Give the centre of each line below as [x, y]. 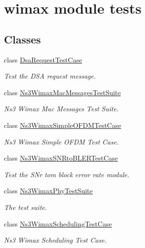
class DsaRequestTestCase [43, 59]
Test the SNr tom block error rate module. [67, 174]
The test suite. [26, 207]
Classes [22, 39]
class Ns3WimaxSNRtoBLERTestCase [61, 158]
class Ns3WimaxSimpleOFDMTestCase [62, 125]
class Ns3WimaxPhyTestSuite [48, 191]
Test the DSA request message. [50, 76]
